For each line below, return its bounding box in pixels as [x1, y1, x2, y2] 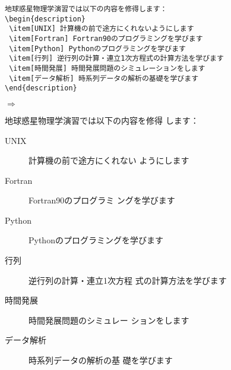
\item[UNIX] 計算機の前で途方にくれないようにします [9, 24, 194, 33]
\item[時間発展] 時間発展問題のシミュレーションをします [9, 64, 205, 73]
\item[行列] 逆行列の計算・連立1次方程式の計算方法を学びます [9, 54, 224, 63]
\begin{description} [5, 14, 86, 23]
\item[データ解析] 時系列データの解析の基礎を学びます [9, 74, 199, 83]
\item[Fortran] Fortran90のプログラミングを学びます [9, 34, 203, 43]
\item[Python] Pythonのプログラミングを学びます [9, 44, 186, 53]
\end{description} [5, 84, 77, 93]
